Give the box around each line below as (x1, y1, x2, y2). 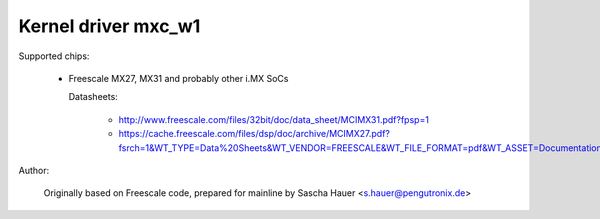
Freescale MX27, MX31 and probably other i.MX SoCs (68, 72, 289, 84)
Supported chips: (18, 50, 90, 62)
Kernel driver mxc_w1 (18, 15, 201, 37)
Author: (18, 164, 50, 176)
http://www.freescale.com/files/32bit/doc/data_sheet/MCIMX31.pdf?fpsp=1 (118, 113, 430, 125)
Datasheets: (68, 91, 119, 103)
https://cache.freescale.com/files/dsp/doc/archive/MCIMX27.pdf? (118, 128, 390, 140)
